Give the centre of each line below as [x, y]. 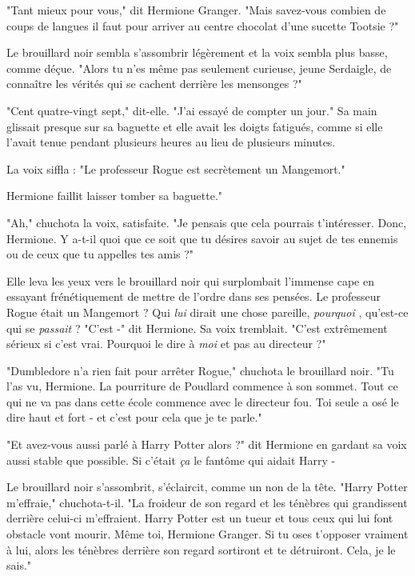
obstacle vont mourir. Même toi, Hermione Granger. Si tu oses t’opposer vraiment [207, 534]
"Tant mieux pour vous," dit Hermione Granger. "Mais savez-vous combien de [196, 10]
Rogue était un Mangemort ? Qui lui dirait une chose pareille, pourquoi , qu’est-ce [207, 312]
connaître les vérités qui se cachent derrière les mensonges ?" [154, 84]
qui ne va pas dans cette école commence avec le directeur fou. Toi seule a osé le [203, 401]
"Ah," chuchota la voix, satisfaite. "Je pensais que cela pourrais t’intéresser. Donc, [207, 222]
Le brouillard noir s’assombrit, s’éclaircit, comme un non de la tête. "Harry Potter [207, 487]
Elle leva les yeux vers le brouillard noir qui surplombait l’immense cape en [190, 280]
